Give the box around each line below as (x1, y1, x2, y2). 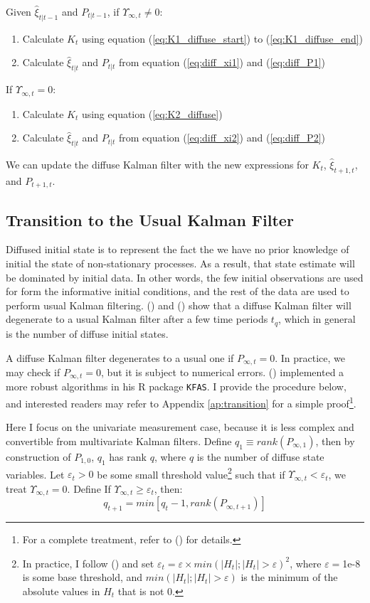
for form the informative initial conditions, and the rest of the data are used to (6, 284, 349, 299)
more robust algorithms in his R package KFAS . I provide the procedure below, (6, 379, 347, 394)
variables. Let (6, 466, 65, 481)
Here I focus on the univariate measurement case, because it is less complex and (6, 420, 354, 434)
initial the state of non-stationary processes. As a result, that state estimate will (6, 256, 355, 271)
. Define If (67, 481, 111, 496)
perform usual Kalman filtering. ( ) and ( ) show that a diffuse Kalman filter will (6, 297, 351, 312)
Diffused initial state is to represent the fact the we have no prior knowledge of (6, 242, 349, 257)
